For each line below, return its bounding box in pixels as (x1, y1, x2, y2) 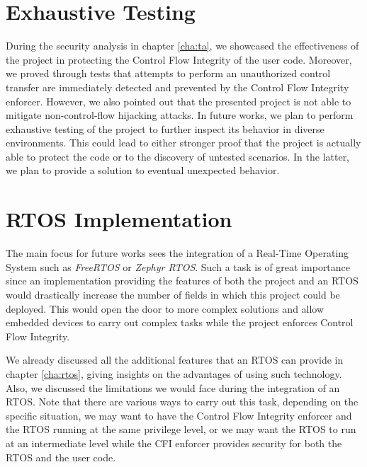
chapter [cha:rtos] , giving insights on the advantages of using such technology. (6, 366, 342, 381)
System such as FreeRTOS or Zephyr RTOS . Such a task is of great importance (6, 259, 351, 274)
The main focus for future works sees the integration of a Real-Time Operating (6, 246, 349, 260)
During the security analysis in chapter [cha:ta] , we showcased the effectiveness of (6, 38, 359, 53)
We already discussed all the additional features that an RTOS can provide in (6, 352, 344, 367)
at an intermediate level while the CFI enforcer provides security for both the (6, 435, 342, 450)
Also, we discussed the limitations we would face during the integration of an (6, 380, 340, 395)
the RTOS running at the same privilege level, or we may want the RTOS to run (6, 422, 356, 437)
